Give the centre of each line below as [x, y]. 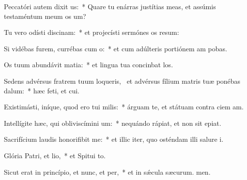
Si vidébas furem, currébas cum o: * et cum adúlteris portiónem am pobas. [116, 48]
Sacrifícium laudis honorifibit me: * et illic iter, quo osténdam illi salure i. [114, 139]
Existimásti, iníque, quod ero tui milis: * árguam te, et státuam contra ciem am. [124, 107]
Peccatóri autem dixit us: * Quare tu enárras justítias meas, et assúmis [110, 6]
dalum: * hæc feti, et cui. [42, 90]
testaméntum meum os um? [45, 16]
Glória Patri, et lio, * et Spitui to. [55, 155]
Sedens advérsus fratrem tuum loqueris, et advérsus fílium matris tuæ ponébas [122, 81]
